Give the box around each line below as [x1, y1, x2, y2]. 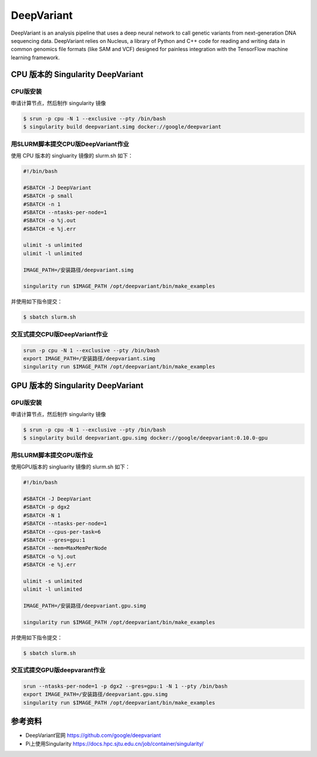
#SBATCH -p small [23, 193, 73, 199]
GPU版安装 [11, 398, 42, 407]
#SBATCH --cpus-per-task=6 [23, 528, 101, 535]
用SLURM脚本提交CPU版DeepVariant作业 [11, 140, 129, 148]
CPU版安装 [11, 87, 42, 95]
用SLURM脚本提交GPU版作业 [11, 451, 93, 459]
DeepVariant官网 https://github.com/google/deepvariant [25, 732, 161, 739]
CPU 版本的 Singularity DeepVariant [11, 69, 144, 79]
